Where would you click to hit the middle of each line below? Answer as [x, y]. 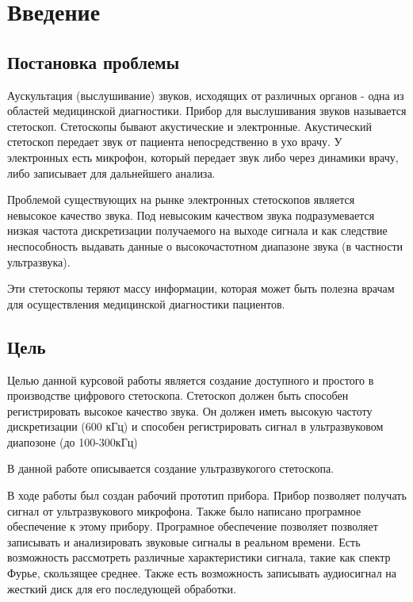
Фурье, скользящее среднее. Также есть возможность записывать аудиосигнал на [202, 573]
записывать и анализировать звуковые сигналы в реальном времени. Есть [184, 541]
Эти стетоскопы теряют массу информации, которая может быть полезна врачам [201, 288]
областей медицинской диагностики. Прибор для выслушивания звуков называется [207, 111]
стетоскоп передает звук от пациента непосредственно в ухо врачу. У [175, 142]
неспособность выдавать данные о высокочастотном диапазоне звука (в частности [205, 245]
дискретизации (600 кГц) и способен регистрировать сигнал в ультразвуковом [195, 426]
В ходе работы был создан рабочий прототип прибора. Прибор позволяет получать [207, 495]
